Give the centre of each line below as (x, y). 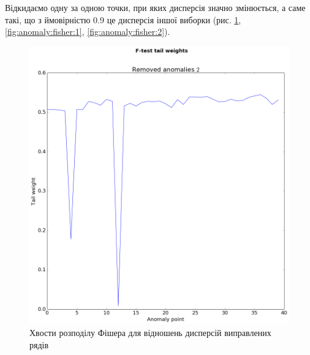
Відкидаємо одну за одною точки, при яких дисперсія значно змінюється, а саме (155, 7)
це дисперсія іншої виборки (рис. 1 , (174, 19)
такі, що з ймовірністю (48, 19)
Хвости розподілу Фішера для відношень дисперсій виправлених (150, 332)
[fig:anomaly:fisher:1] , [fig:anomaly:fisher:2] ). (88, 32)
